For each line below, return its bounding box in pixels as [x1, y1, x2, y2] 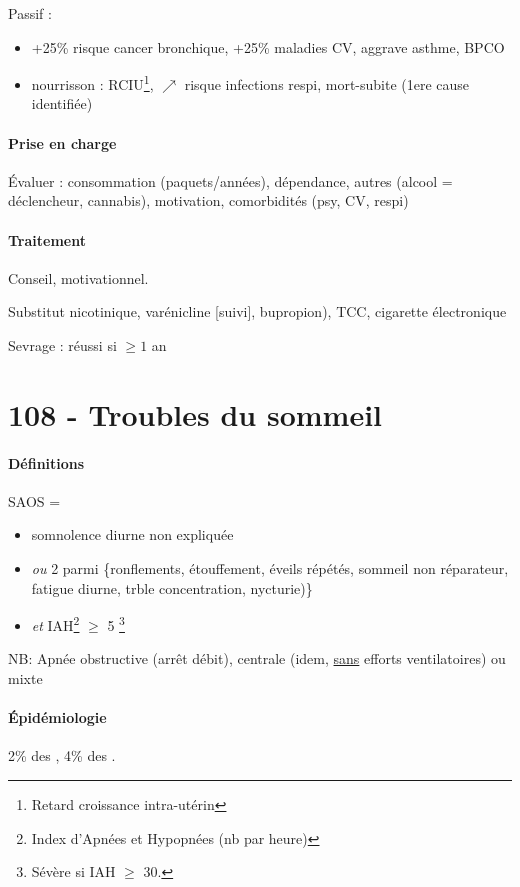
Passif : [8, 3, 52, 23]
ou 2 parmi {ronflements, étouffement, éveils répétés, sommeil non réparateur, [31, 557, 509, 578]
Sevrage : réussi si [8, 335, 117, 355]
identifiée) [31, 93, 93, 114]
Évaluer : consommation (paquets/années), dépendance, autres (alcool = [8, 170, 453, 191]
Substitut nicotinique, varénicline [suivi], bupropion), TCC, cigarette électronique [8, 301, 507, 322]
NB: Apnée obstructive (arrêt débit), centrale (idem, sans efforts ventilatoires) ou [8, 648, 506, 669]
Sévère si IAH [31, 861, 116, 882]
